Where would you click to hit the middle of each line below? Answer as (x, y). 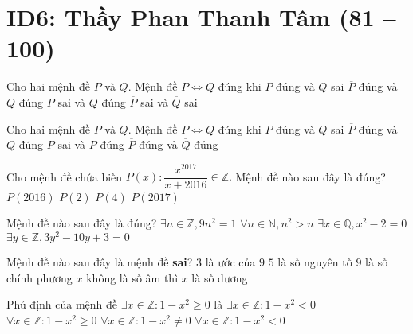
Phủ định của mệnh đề (62, 304)
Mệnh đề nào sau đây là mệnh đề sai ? (100, 262)
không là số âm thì (132, 277)
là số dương (220, 277)
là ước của (230, 262)
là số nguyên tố (315, 262)
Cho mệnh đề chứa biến (65, 176)
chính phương (39, 277)
